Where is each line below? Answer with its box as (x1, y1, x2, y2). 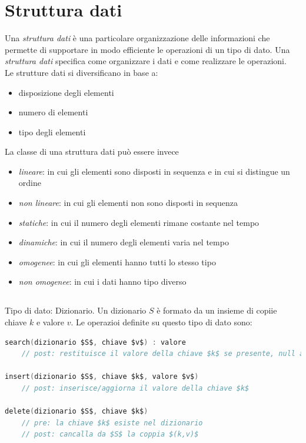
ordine (18, 176, 41, 189)
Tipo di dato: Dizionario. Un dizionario (5, 304, 147, 317)
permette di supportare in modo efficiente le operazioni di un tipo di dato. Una (5, 43, 290, 55)
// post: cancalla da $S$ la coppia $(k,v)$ (21, 430, 199, 439)
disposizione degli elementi (18, 86, 114, 98)
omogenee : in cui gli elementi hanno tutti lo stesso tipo (18, 255, 216, 268)
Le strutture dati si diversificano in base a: (5, 66, 158, 78)
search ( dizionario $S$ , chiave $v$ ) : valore (5, 338, 186, 347)
